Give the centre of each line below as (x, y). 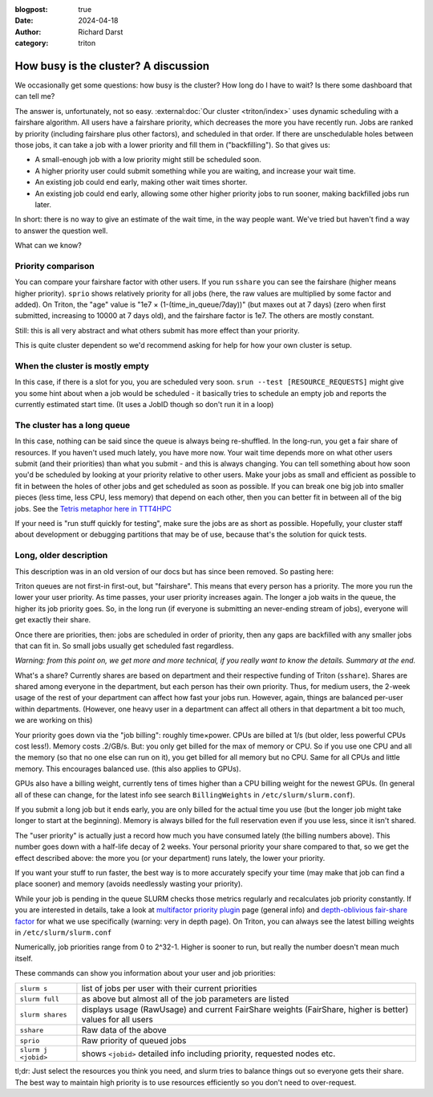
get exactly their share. (53, 620)
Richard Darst (101, 31)
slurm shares (43, 1015)
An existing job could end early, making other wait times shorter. (141, 182)
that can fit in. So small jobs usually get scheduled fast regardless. (124, 646)
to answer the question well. (61, 230)
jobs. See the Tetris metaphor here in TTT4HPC (93, 508)
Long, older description (61, 556)
